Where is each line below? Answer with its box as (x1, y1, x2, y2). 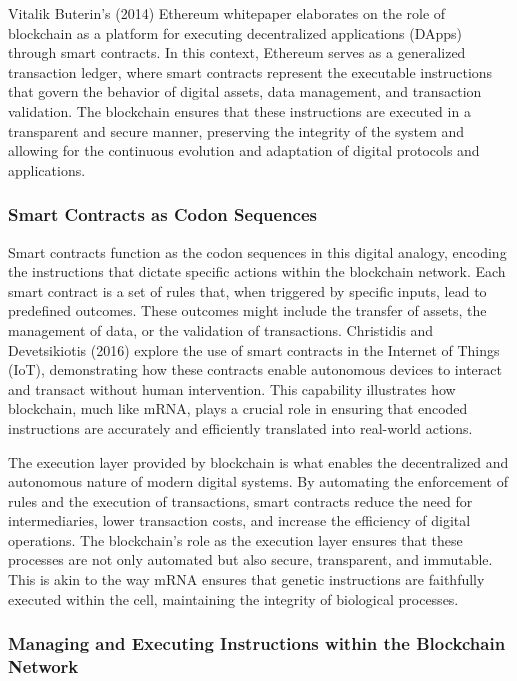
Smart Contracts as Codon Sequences (8, 202, 317, 227)
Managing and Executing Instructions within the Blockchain (8, 631, 506, 656)
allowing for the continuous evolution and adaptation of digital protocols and (8, 140, 480, 161)
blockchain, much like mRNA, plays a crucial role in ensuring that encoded (8, 398, 468, 419)
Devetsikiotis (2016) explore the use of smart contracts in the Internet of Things (8, 339, 500, 360)
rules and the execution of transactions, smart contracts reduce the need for (8, 490, 473, 511)
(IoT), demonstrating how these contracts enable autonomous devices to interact (8, 359, 502, 380)
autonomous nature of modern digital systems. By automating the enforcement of (8, 471, 508, 492)
